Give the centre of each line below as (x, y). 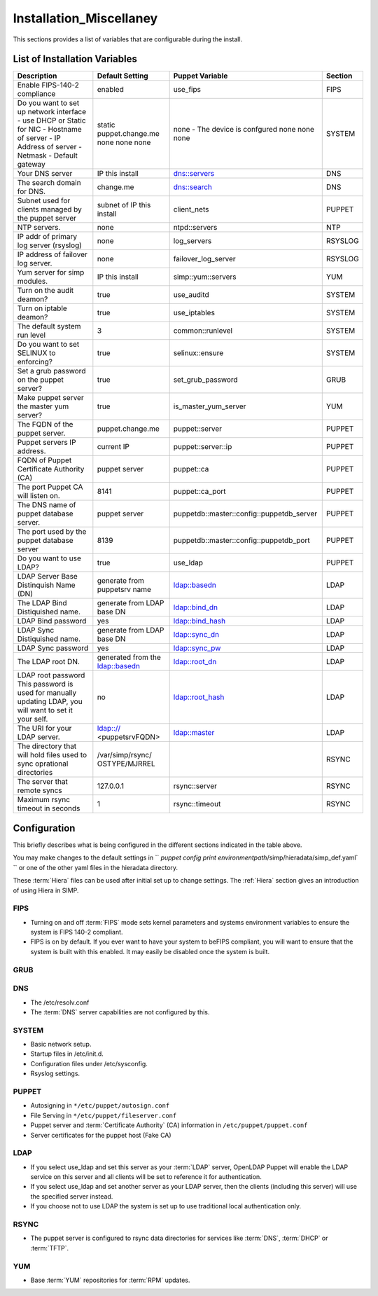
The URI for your (44, 729)
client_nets (191, 209)
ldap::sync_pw (197, 648)
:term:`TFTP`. (50, 1248)
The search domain (49, 183)
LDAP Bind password (52, 621)
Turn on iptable (42, 308)
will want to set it (45, 710)
